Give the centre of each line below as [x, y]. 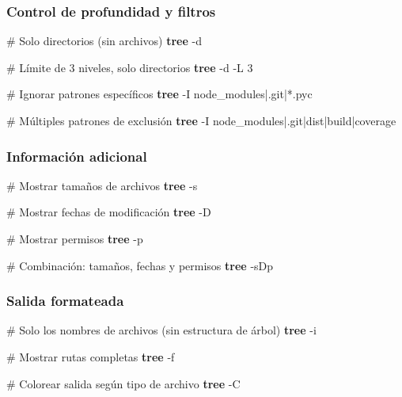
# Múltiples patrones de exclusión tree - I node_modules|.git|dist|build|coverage [201, 120]
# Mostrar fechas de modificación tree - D [109, 212]
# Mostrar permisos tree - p [75, 239]
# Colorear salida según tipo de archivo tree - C [123, 383]
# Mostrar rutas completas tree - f [91, 357]
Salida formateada [65, 301]
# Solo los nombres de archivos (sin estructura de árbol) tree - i [161, 330]
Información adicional [77, 156]
